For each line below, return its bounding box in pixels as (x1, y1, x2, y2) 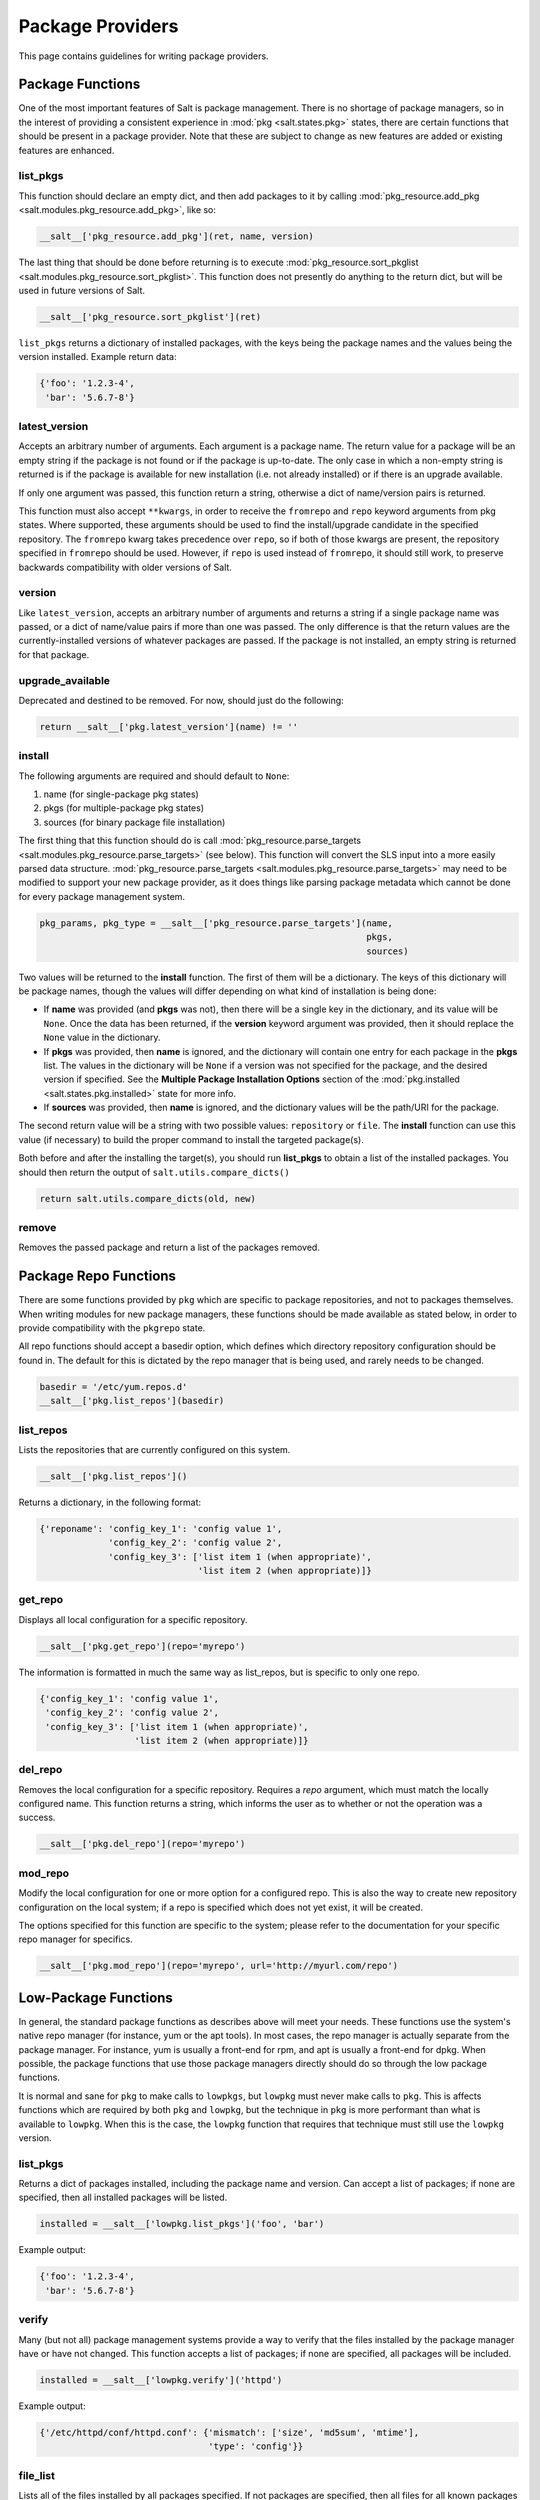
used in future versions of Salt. (18, 284, 145, 296)
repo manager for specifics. (18, 1933, 134, 1945)
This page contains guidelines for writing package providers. (18, 50, 269, 62)
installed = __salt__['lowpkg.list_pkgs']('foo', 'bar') (39, 2218, 325, 2230)
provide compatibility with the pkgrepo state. (18, 1322, 206, 1334)
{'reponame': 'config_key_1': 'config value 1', (39, 1523, 283, 1534)
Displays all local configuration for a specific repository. (18, 1613, 248, 1625)
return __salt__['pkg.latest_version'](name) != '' (39, 721, 299, 732)
